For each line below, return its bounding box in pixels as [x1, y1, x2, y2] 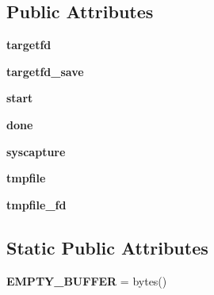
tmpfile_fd [6, 196, 67, 213]
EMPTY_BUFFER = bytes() [6, 272, 167, 289]
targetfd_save [6, 63, 84, 79]
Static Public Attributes [6, 235, 208, 259]
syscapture [6, 143, 66, 159]
